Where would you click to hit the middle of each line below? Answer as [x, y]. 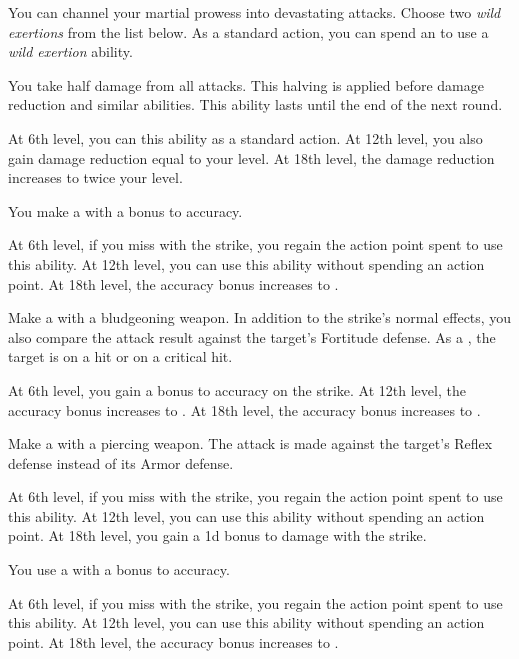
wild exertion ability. [70, 51]
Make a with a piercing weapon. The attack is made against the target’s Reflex [250, 443]
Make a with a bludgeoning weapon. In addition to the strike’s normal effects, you [260, 317]
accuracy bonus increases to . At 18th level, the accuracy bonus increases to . [244, 409]
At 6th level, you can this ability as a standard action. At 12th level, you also [245, 137]
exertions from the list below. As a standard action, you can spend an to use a [248, 31]
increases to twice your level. [95, 177]
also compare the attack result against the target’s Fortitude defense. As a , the [252, 336]
